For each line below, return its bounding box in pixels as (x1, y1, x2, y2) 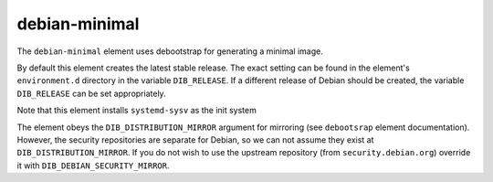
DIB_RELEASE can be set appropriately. (16, 88, 166, 99)
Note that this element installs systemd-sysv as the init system (16, 105, 257, 116)
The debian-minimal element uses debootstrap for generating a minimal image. (16, 46, 323, 57)
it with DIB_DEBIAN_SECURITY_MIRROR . (16, 160, 170, 171)
